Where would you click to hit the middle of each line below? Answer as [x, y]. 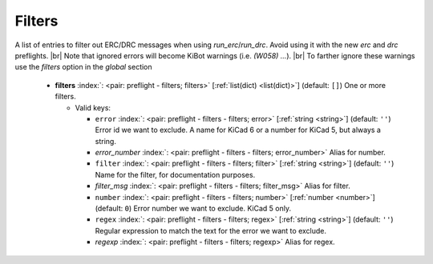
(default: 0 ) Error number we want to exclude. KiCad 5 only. [193, 209]
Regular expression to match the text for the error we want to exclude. [210, 230]
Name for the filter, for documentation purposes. [175, 174]
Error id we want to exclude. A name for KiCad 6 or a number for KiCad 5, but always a [238, 130]
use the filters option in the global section [83, 67]
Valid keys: [93, 107]
